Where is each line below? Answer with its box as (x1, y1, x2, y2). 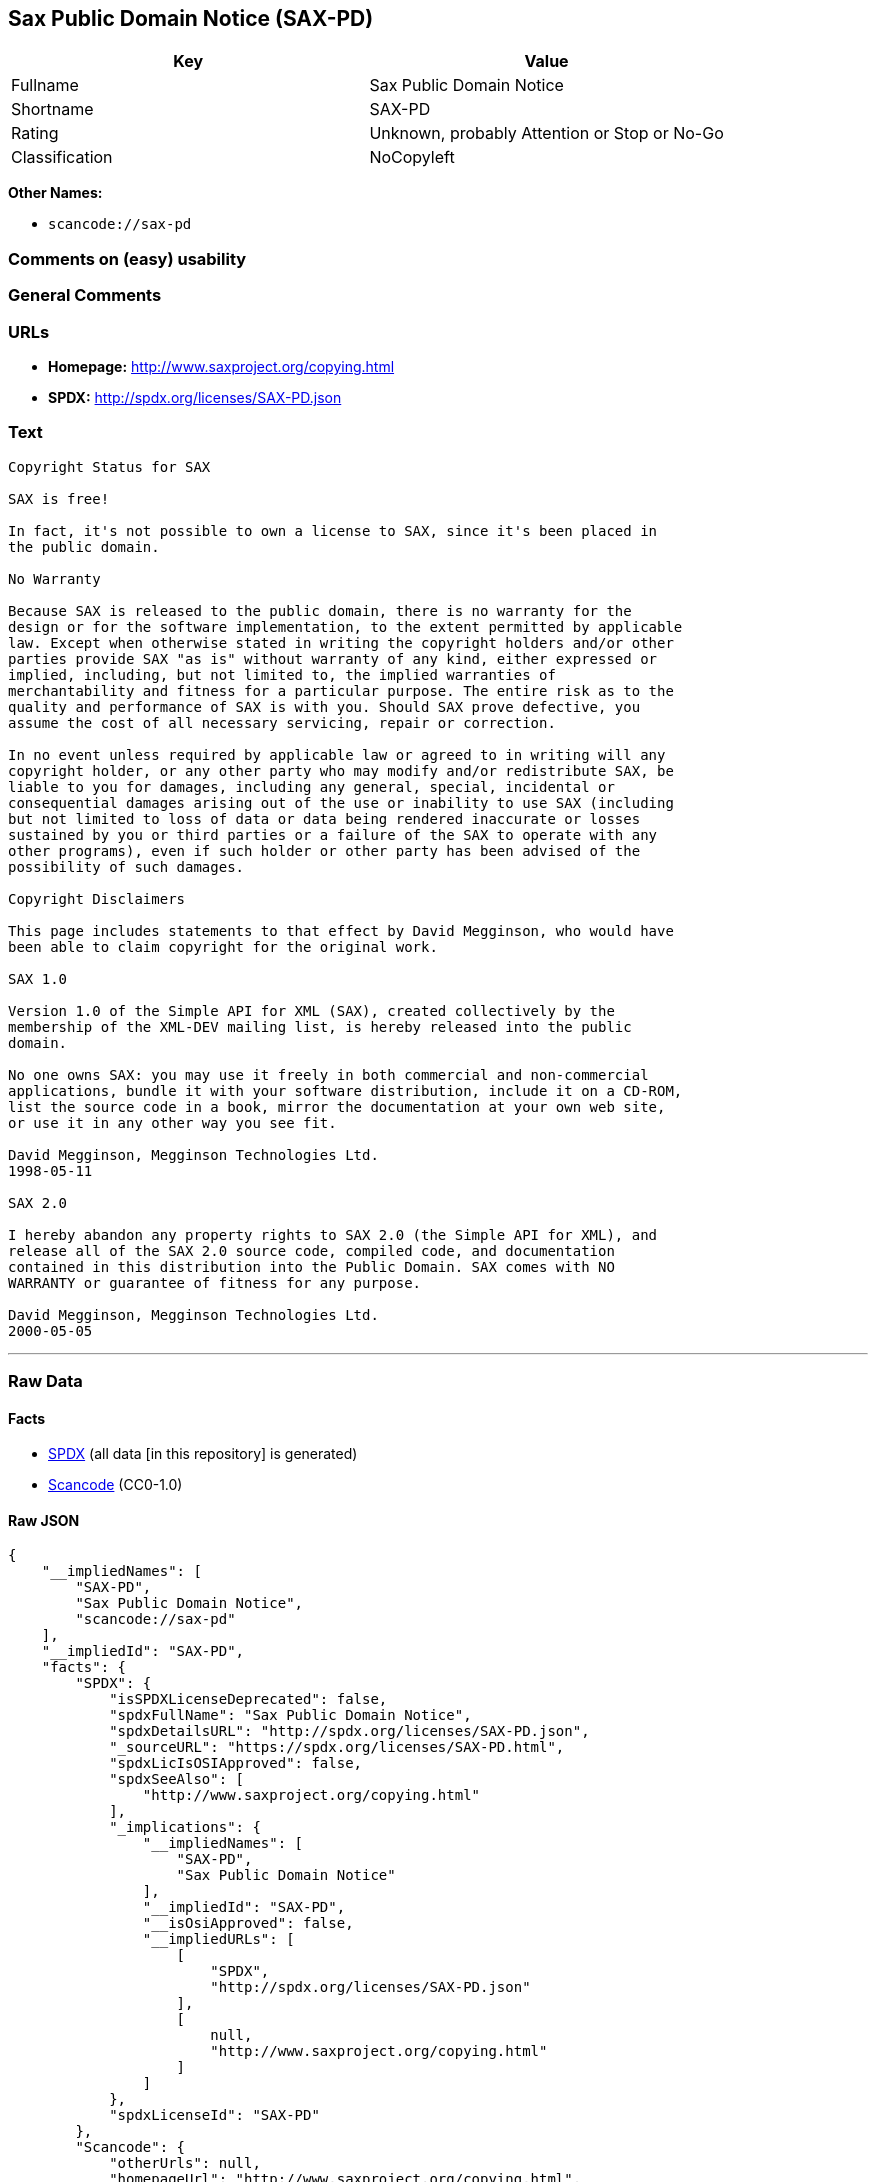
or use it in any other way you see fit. (8, 1114, 337, 1131)
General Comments (8, 285, 162, 306)
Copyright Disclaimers (8, 890, 186, 907)
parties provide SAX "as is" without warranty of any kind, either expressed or (8, 650, 658, 667)
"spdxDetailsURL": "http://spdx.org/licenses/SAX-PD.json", (109, 1723, 590, 1740)
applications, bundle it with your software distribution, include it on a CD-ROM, (8, 1082, 683, 1099)
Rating (11, 123, 59, 144)
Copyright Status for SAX (8, 458, 211, 475)
